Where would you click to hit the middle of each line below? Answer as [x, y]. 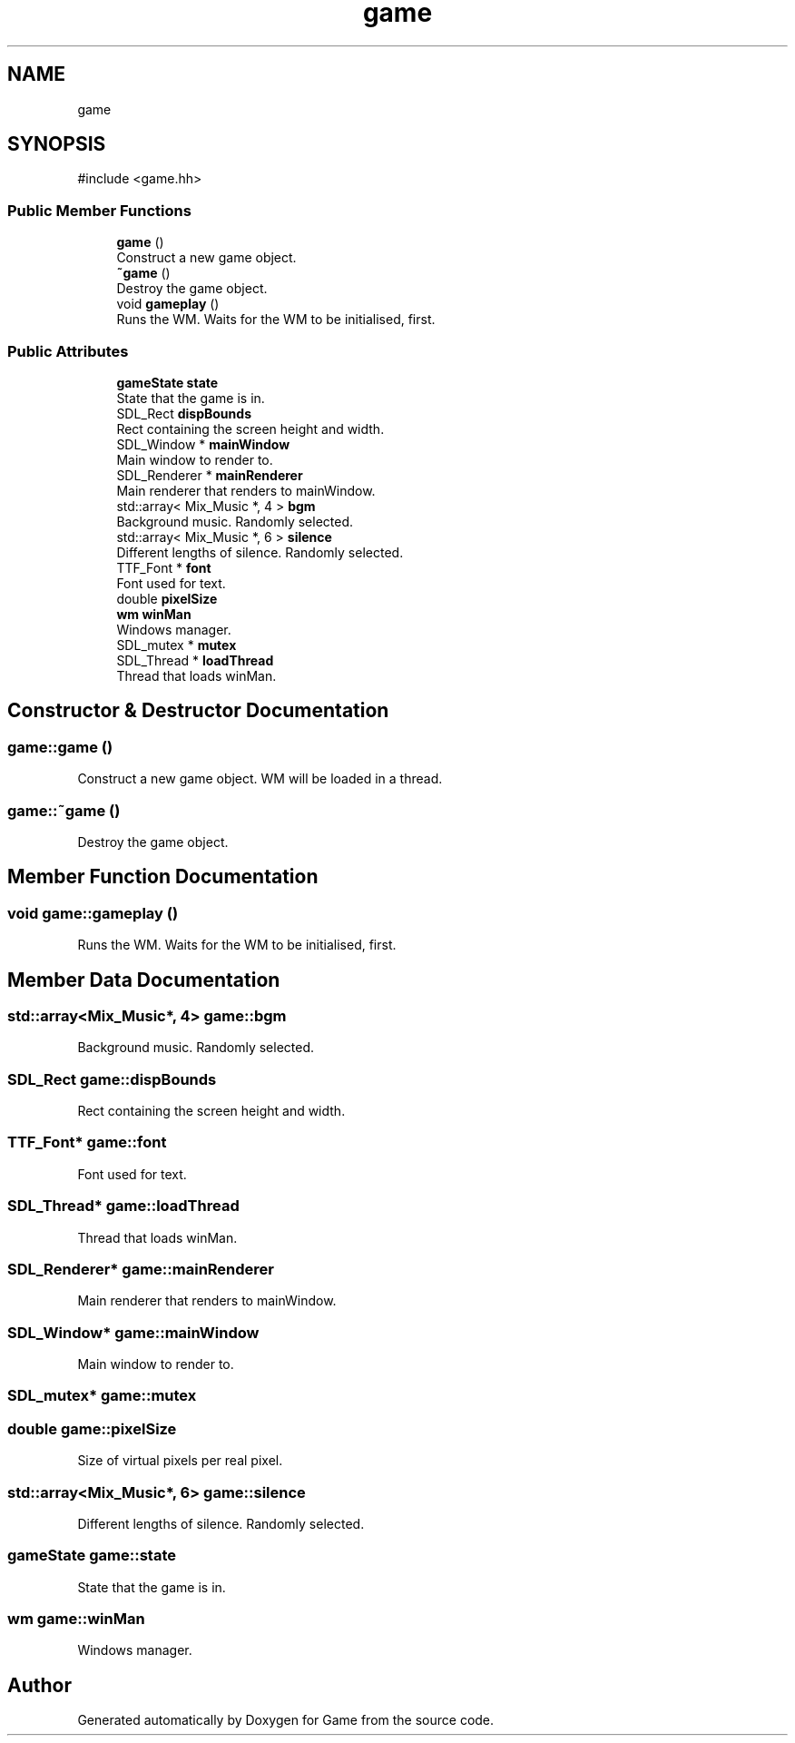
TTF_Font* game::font [87, 1142]
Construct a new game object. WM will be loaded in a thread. [260, 779]
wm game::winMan [76, 1619]
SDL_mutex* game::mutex [102, 1396]
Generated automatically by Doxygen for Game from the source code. [286, 1720]
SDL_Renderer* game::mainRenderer [141, 1269]
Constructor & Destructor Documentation [198, 711]
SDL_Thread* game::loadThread [123, 1206]
